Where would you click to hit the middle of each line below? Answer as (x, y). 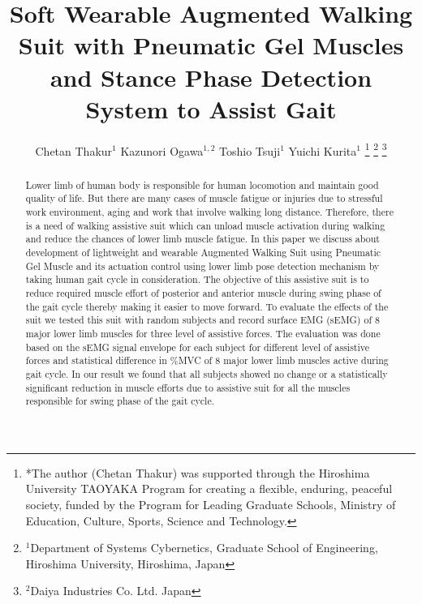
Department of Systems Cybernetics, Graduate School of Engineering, (204, 548)
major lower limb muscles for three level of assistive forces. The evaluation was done (203, 333)
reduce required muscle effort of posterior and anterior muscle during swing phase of (203, 292)
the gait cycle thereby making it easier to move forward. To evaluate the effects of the (207, 306)
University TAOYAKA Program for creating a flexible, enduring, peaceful (209, 488)
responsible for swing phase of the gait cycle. (120, 401)
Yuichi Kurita (323, 150)
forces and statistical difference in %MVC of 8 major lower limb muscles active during (207, 360)
